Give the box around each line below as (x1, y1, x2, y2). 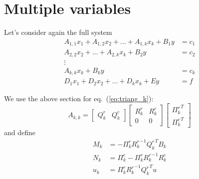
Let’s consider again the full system (4, 27, 112, 37)
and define (4, 127, 36, 138)
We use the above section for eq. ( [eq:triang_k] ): (4, 93, 154, 103)
